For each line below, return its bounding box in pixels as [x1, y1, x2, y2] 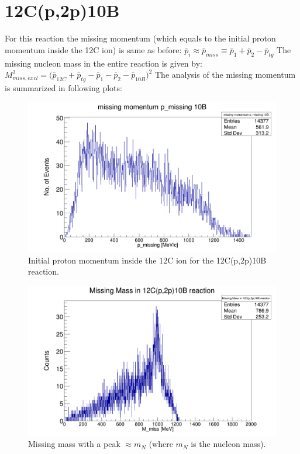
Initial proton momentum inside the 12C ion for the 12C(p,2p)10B [28, 254, 267, 266]
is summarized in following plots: [5, 81, 122, 93]
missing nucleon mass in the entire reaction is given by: [5, 57, 202, 69]
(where [149, 438, 173, 450]
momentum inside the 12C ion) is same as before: [5, 43, 182, 56]
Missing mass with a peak [28, 438, 120, 450]
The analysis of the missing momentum [154, 68, 296, 81]
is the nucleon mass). [191, 438, 266, 450]
